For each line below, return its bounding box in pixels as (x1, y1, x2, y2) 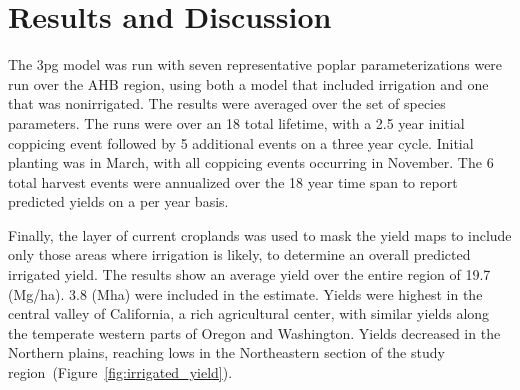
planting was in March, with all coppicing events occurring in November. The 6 (8, 152, 494, 173)
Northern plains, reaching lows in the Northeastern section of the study (8, 342, 445, 363)
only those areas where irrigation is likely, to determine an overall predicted (8, 244, 471, 265)
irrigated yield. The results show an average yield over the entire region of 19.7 (8, 264, 491, 285)
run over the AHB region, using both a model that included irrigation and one (8, 73, 489, 94)
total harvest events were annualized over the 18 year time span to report (8, 171, 458, 192)
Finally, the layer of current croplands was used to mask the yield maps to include (8, 224, 512, 245)
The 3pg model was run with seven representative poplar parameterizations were (8, 54, 503, 75)
